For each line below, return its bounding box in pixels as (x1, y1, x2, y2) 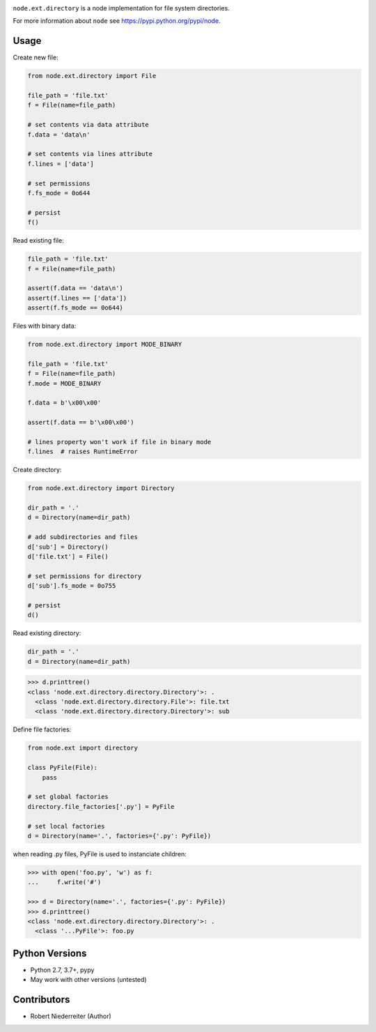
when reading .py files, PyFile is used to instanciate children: (13, 849, 187, 858)
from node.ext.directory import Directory (27, 485, 175, 492)
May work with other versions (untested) (30, 976, 147, 984)
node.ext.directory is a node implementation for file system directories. (13, 4, 230, 12)
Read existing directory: (13, 629, 81, 637)
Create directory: (13, 466, 62, 474)
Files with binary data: (13, 321, 77, 331)
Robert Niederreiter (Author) (30, 1012, 111, 1021)
